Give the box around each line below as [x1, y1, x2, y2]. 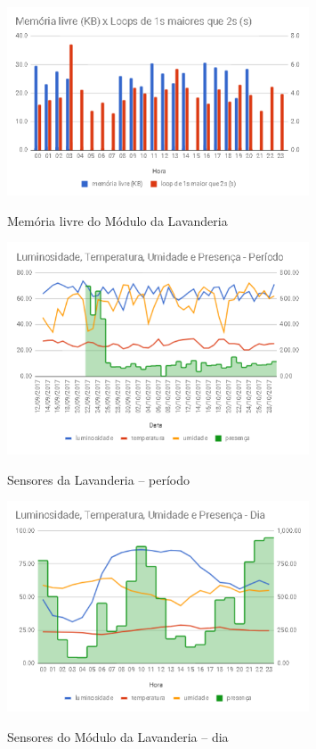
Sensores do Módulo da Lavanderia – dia [7, 727, 229, 745]
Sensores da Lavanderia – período [7, 470, 190, 488]
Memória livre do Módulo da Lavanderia [7, 211, 228, 229]
